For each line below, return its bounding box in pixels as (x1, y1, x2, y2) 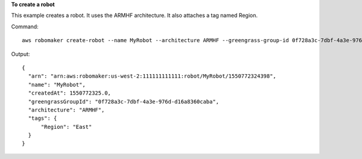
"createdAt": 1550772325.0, (28, 90, 112, 96)
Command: (11, 23, 39, 30)
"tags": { (28, 115, 57, 122)
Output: (11, 50, 30, 57)
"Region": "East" (40, 123, 92, 130)
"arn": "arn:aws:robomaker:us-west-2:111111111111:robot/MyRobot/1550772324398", (28, 73, 277, 79)
